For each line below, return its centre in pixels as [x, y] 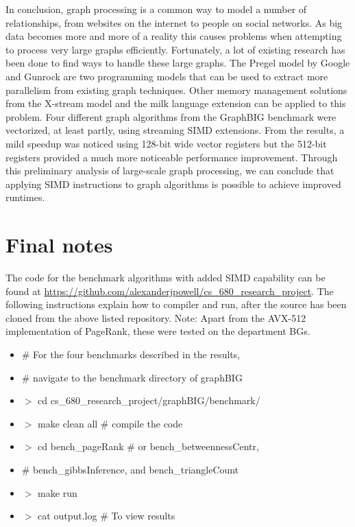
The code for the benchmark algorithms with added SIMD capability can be [166, 278]
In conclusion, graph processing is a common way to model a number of [156, 9]
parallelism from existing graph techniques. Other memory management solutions [176, 90]
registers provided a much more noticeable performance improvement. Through [172, 157]
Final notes [59, 245]
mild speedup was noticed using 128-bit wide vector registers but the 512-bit [166, 143]
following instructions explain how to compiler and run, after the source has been [176, 304]
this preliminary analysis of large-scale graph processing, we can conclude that [170, 171]
